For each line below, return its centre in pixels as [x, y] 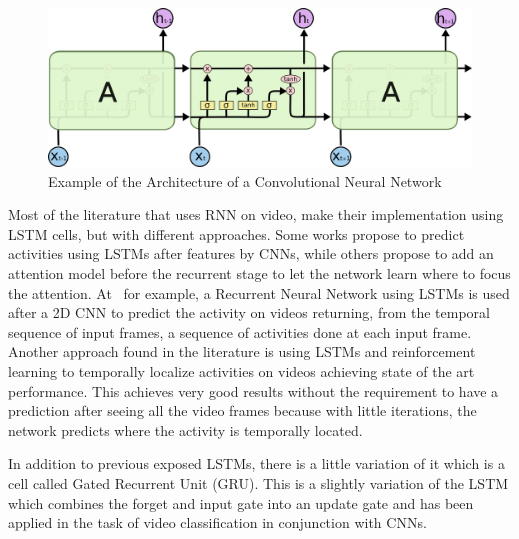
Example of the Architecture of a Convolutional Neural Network [245, 180]
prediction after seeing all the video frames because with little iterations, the [242, 410]
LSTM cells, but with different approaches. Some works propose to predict [236, 233]
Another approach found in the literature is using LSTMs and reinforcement [242, 351]
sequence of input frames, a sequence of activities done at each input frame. [240, 331]
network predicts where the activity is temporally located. [185, 429]
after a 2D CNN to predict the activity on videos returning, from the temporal [249, 312]
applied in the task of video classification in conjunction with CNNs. [217, 522]
